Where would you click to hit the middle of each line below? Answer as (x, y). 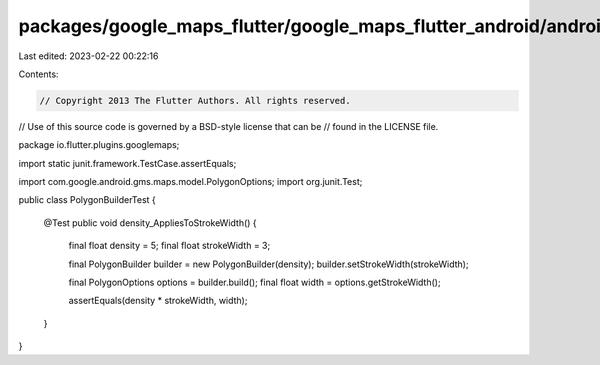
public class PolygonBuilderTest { (87, 200)
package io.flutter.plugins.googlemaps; (99, 145)
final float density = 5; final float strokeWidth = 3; (169, 246)
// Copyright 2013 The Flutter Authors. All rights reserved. (195, 100)
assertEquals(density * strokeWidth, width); (158, 301)
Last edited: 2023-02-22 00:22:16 (88, 56)
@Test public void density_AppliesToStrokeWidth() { (150, 222)
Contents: (38, 74)
